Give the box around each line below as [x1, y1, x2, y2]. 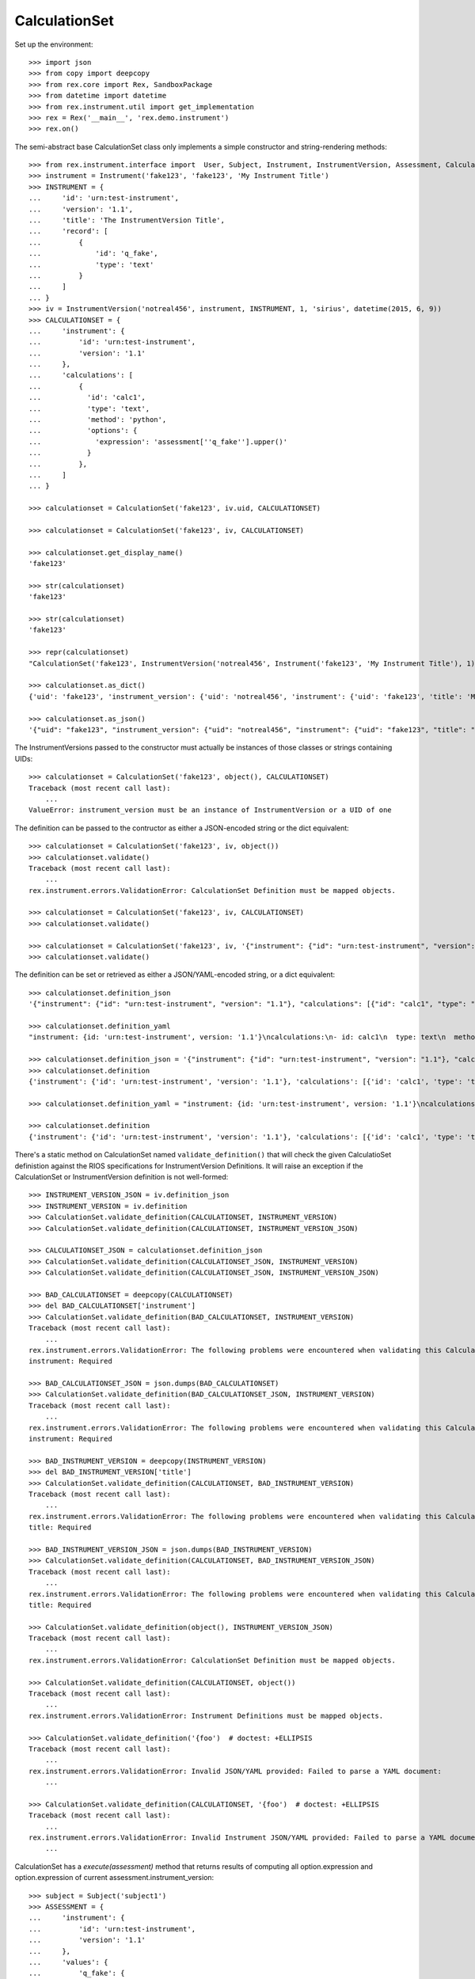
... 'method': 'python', [28, 416, 167, 424]
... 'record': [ [28, 226, 108, 236]
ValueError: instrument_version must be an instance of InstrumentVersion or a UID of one [28, 806, 392, 815]
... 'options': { [28, 426, 138, 435]
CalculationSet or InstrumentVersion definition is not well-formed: [14, 1172, 229, 1182]
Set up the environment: [14, 40, 93, 49]
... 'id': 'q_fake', [28, 249, 158, 258]
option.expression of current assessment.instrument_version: [14, 1873, 215, 1882]
